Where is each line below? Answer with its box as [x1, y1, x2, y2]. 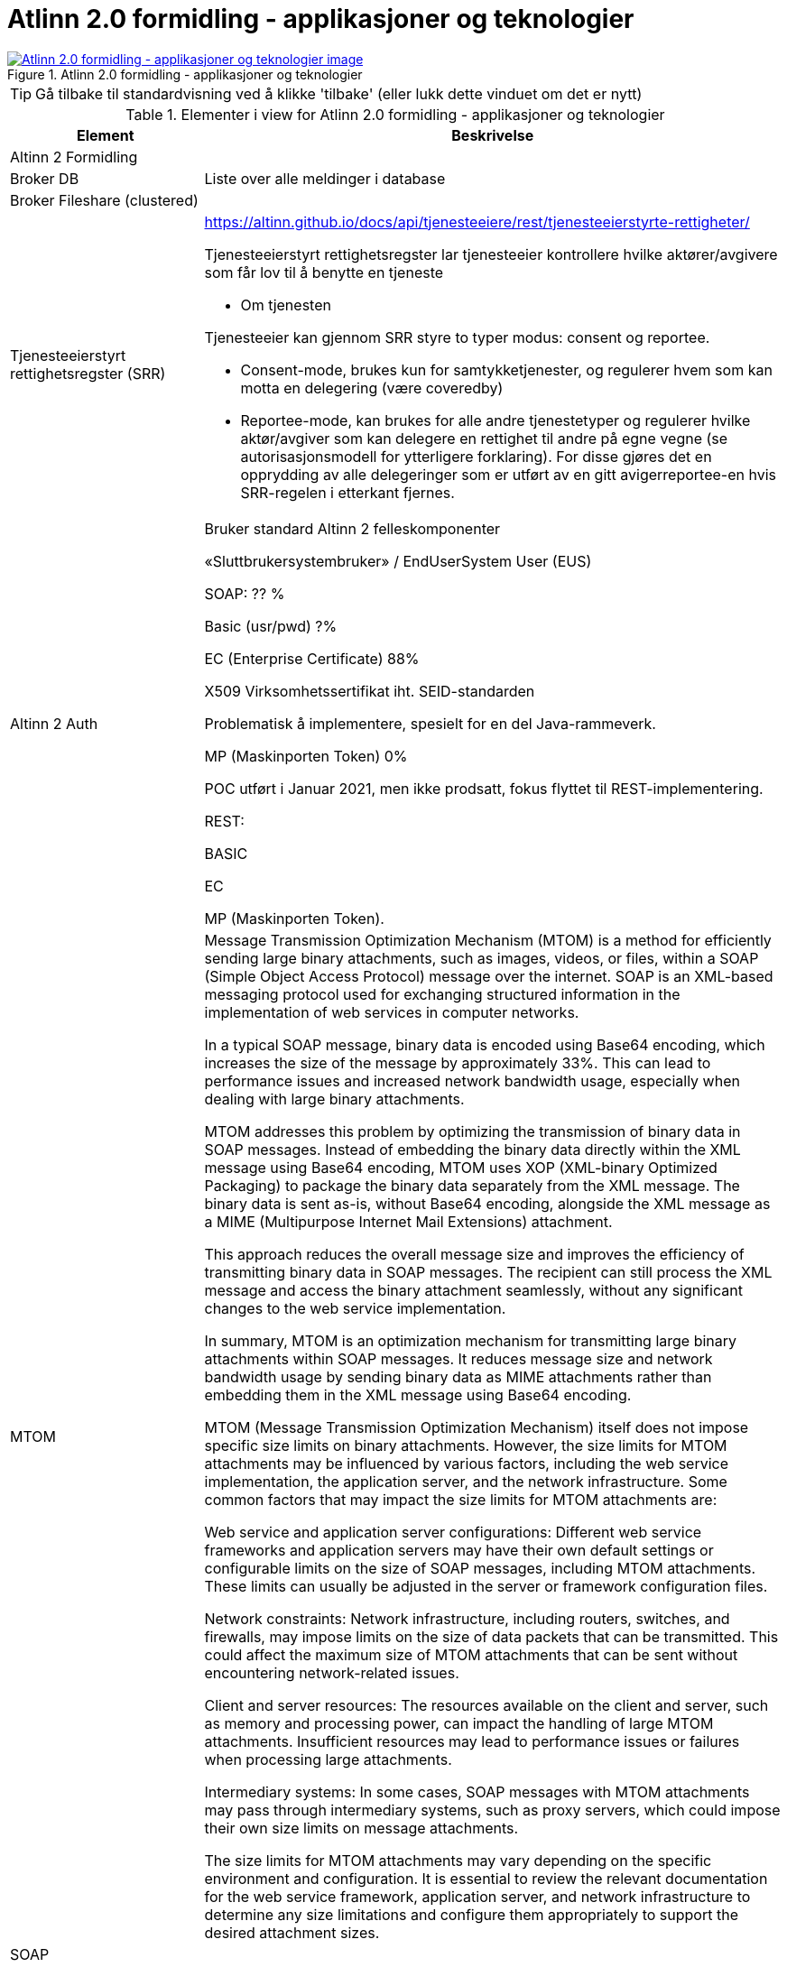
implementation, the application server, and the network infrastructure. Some [204, 1472, 727, 1491]
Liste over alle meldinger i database [204, 169, 446, 188]
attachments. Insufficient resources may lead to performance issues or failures [204, 1732, 740, 1750]
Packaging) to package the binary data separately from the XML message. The [204, 1176, 740, 1195]
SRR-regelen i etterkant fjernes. [240, 483, 455, 502]
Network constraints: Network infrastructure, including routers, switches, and [204, 1609, 730, 1628]
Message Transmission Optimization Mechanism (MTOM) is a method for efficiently [204, 930, 772, 949]
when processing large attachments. [204, 1750, 452, 1768]
